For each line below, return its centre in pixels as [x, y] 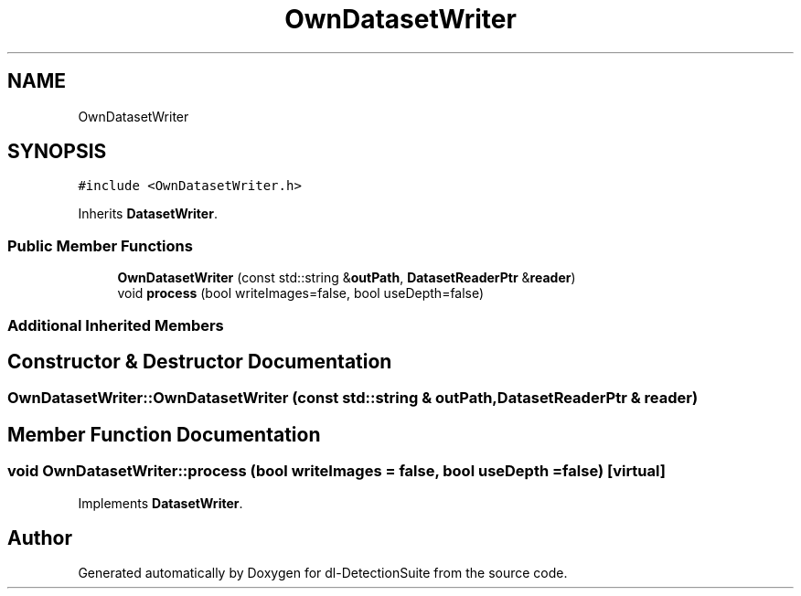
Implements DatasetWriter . [160, 503]
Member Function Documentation [164, 434]
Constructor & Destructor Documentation [200, 361]
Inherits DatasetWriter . [148, 214]
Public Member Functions [100, 245]
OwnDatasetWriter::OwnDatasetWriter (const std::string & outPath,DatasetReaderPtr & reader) [353, 398]
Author [40, 538]
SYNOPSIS [57, 152]
